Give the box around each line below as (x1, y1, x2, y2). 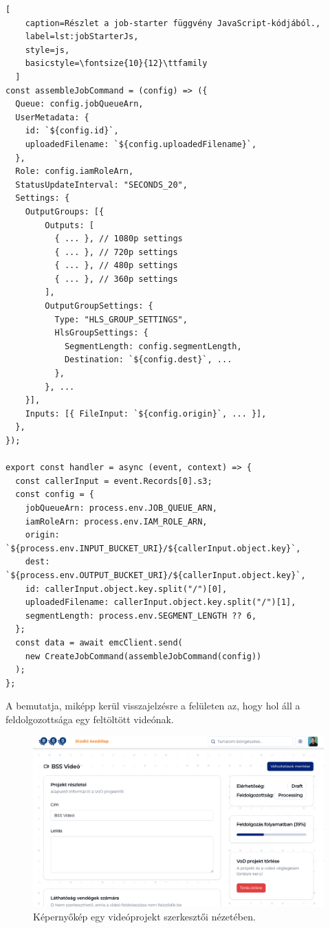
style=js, (25, 45, 70, 55)
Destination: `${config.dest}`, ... (64, 355, 232, 365)
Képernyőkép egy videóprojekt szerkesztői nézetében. (33, 909, 256, 923)
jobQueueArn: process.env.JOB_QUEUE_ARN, (25, 502, 217, 513)
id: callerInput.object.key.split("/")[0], (25, 584, 228, 594)
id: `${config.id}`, (25, 126, 119, 136)
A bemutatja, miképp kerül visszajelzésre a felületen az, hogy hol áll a (5, 698, 300, 713)
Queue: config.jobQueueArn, (15, 99, 144, 109)
